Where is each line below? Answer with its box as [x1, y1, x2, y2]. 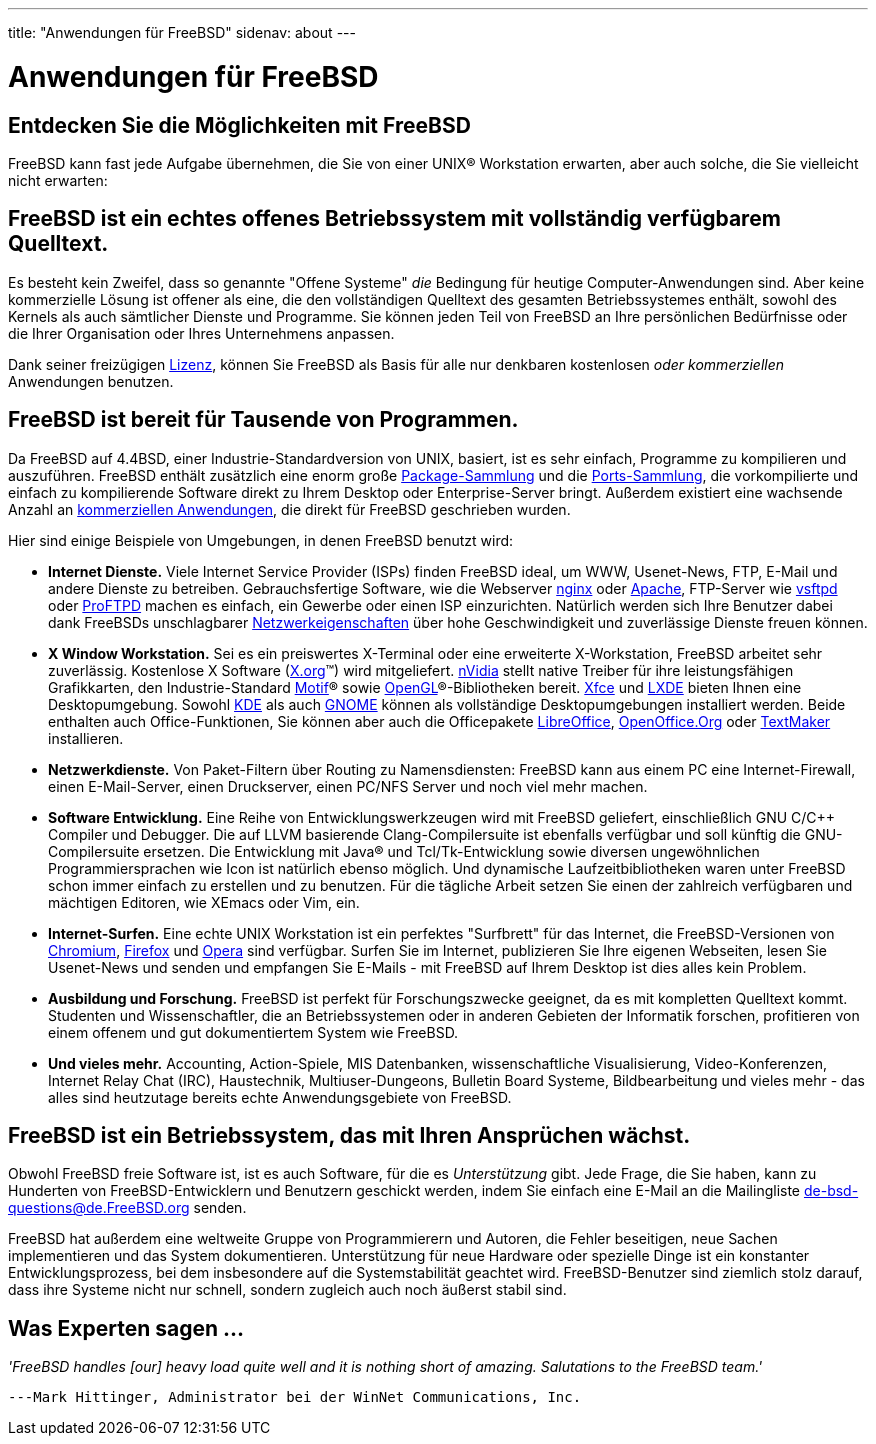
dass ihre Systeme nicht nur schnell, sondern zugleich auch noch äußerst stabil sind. [8, 1281, 567, 1299]
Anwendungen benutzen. [8, 372, 174, 390]
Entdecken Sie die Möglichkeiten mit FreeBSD [8, 112, 471, 138]
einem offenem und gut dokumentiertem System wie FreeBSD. [48, 1023, 459, 1041]
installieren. [48, 729, 124, 747]
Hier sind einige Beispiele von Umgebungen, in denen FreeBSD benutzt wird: [8, 531, 514, 549]
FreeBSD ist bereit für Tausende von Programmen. [8, 407, 519, 433]
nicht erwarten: [8, 171, 108, 189]
